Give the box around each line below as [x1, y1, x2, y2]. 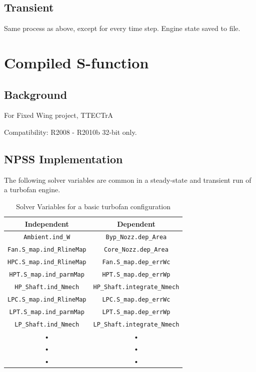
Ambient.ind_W [23, 234, 70, 241]
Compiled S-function [4, 52, 149, 72]
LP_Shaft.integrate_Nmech [93, 321, 179, 328]
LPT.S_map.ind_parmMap [9, 308, 84, 316]
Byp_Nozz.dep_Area [105, 234, 167, 241]
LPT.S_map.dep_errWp [102, 308, 170, 316]
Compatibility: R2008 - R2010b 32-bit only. [4, 126, 137, 137]
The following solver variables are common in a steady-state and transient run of [4, 174, 251, 185]
